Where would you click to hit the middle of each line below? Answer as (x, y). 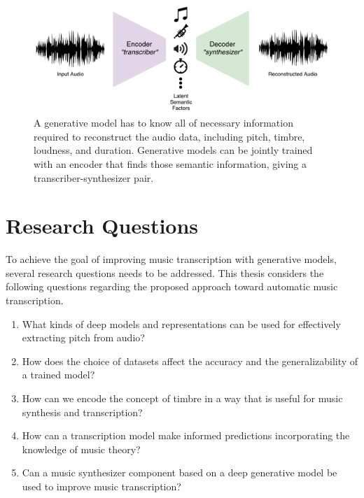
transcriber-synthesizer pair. (94, 177)
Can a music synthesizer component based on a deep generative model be (180, 472)
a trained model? (58, 375)
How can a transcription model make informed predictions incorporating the (186, 435)
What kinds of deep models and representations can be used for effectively (181, 323)
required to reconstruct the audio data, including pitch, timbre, (169, 136)
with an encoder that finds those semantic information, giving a (170, 163)
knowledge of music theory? (81, 449)
